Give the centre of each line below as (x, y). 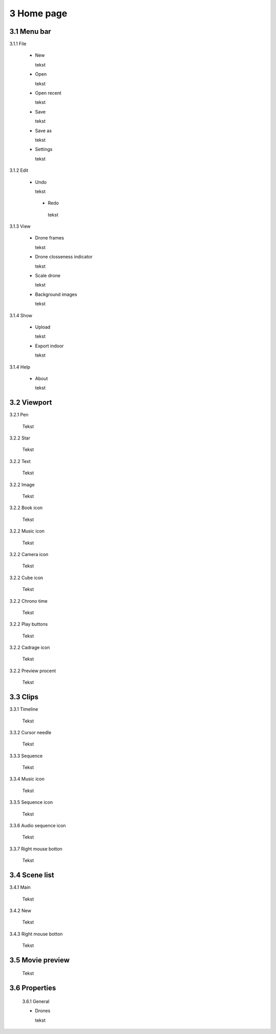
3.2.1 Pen (19, 415)
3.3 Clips (24, 697)
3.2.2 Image (22, 485)
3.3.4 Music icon (27, 779)
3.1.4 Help (20, 367)
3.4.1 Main (20, 887)
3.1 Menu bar (30, 31)
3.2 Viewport (31, 402)
